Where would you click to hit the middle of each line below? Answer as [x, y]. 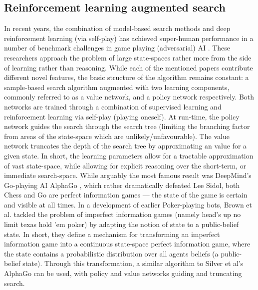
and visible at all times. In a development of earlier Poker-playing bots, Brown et [128, 204]
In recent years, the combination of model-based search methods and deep [117, 28]
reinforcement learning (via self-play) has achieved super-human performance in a [129, 38]
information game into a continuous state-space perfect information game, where [127, 244]
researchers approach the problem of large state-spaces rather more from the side [128, 57]
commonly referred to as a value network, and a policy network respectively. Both [129, 97]
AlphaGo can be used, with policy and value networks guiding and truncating [123, 273]
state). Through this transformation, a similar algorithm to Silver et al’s [133, 263]
